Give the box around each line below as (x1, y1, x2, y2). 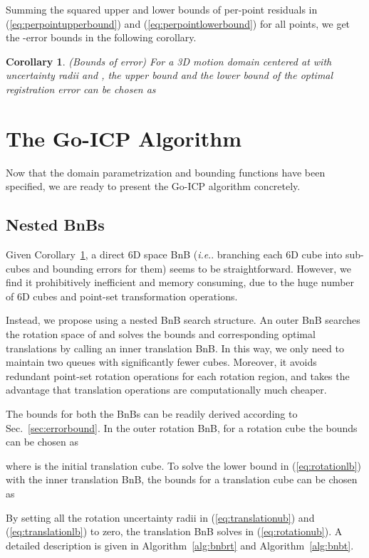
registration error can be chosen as (6, 81, 156, 96)
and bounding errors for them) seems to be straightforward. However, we (33, 260, 351, 275)
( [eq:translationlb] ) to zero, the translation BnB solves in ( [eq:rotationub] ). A (6, 524, 343, 539)
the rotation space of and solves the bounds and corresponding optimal (6, 327, 316, 342)
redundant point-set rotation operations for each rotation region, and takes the (6, 368, 350, 383)
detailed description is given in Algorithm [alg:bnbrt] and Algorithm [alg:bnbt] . (6, 537, 354, 552)
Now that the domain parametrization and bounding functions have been (6, 164, 326, 179)
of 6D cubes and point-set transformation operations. (6, 288, 238, 303)
